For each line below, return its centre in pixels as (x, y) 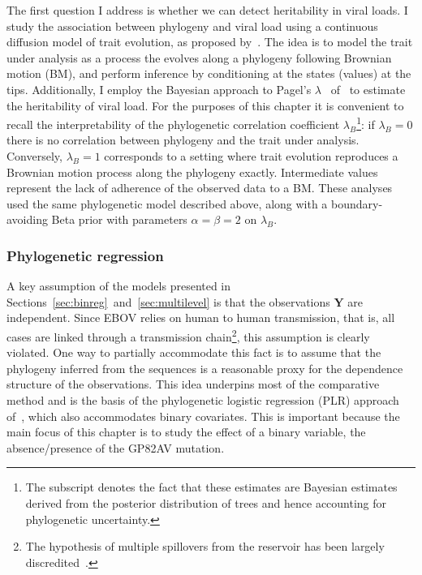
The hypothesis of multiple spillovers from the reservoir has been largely (205, 546)
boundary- (357, 203)
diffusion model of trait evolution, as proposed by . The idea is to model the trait (210, 42)
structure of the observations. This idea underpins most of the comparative (193, 384)
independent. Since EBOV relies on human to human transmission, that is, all (201, 318)
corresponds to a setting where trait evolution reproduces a (251, 156)
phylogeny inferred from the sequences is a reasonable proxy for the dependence (205, 368)
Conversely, (34, 156)
